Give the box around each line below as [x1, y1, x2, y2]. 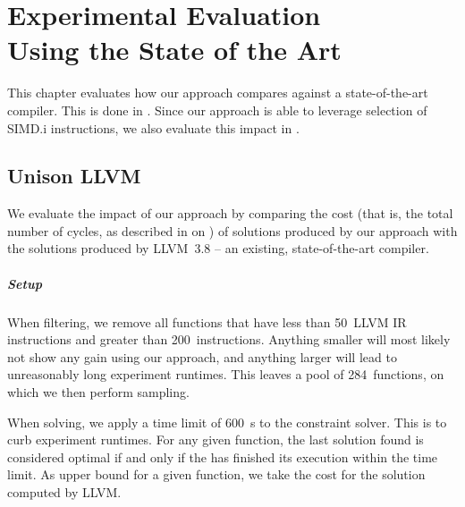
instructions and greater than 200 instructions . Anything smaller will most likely [7, 330, 451, 349]
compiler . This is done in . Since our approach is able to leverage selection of [7, 100, 427, 119]
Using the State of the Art [7, 31, 342, 68]
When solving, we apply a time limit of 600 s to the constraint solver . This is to [7, 412, 447, 431]
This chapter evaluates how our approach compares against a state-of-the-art [7, 83, 428, 102]
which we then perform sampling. [7, 383, 190, 401]
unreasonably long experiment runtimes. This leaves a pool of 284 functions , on [7, 365, 444, 384]
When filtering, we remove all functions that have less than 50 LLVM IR [7, 312, 407, 331]
